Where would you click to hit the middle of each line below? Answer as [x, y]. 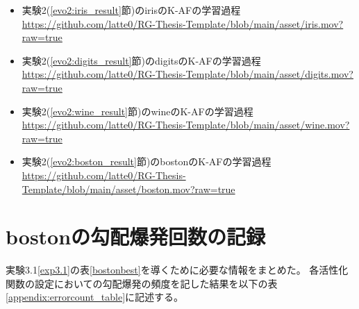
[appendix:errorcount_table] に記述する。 [95, 297]
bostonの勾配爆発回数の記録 [136, 236]
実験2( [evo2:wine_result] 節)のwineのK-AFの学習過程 [137, 111]
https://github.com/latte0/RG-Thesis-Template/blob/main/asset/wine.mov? [186, 125]
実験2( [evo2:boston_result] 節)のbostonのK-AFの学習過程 [147, 161]
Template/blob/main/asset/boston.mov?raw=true [128, 189]
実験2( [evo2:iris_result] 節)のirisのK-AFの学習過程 [131, 10]
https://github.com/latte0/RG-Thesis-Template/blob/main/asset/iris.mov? [183, 23]
